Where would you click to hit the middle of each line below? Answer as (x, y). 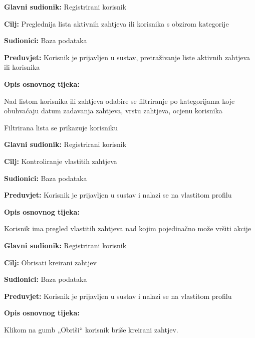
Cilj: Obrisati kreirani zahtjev (50, 262)
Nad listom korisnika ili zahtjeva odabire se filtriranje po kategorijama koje (119, 101)
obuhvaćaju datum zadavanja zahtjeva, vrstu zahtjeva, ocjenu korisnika (113, 111)
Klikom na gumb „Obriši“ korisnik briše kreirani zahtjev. (91, 329)
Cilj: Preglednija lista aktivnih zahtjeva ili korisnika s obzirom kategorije (116, 23)
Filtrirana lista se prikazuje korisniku (61, 127)
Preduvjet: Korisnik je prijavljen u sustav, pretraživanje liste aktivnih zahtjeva (127, 57)
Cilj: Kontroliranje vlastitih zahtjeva (61, 161)
